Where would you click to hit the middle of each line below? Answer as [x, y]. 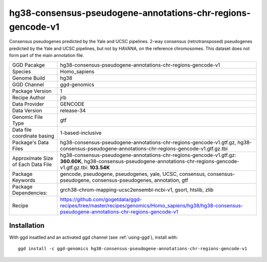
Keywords [24, 180]
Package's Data [30, 142]
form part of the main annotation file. [46, 55]
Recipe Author [29, 98]
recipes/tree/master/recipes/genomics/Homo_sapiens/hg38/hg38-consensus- [152, 206]
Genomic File [27, 117]
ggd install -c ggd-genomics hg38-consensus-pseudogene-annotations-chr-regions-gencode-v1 [133, 249]
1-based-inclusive [81, 133]
